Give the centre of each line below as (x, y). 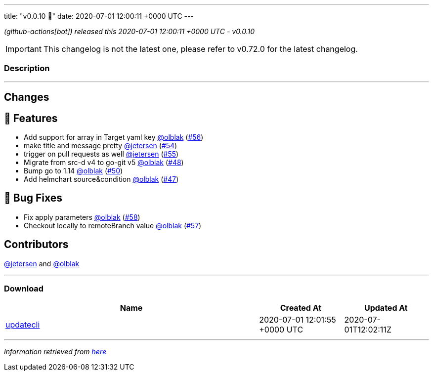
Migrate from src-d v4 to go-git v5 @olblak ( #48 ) (104, 163)
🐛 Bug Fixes (33, 198)
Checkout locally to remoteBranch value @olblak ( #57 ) (113, 225)
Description (27, 68)
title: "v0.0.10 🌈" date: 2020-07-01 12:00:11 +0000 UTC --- (99, 16)
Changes (27, 97)
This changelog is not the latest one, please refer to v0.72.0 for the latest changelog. (200, 49)
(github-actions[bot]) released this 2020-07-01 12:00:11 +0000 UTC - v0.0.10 (130, 31)
